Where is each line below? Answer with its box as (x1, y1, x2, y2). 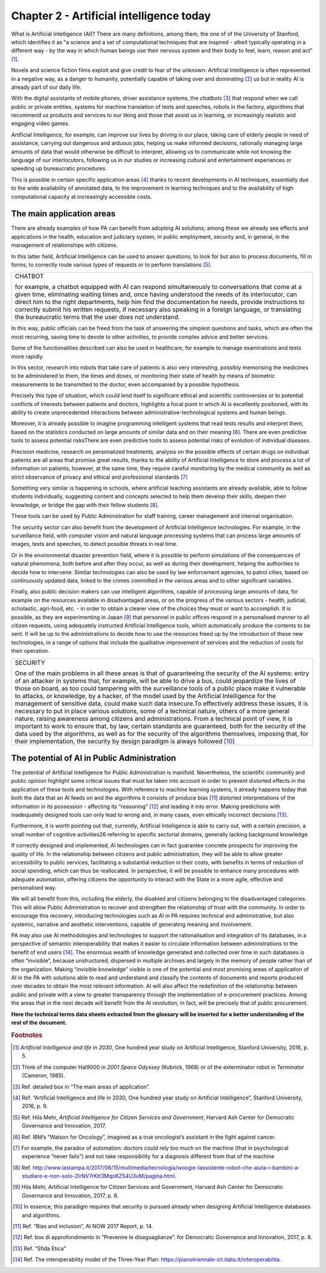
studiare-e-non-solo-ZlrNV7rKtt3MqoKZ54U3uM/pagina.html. (22, 1173, 177, 1180)
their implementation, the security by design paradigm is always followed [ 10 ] (14, 737, 235, 745)
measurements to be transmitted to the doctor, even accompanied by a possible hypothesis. (11, 381, 241, 388)
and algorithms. (22, 1211, 61, 1219)
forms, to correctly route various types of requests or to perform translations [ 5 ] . (11, 261, 212, 268)
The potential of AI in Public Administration (11, 753, 176, 763)
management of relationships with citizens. (11, 242, 118, 249)
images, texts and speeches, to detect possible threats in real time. (11, 540, 178, 548)
